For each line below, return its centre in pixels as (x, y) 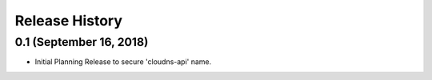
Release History (69, 21)
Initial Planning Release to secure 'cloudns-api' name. (123, 62)
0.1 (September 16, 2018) (82, 42)
